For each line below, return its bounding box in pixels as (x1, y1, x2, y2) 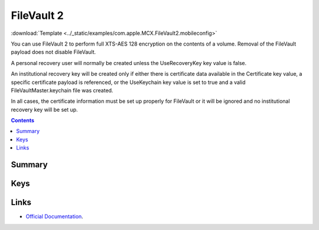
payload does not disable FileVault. (11, 48, 96, 56)
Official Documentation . (25, 213, 84, 220)
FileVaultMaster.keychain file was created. (11, 86, 113, 94)
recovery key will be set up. (11, 106, 78, 113)
